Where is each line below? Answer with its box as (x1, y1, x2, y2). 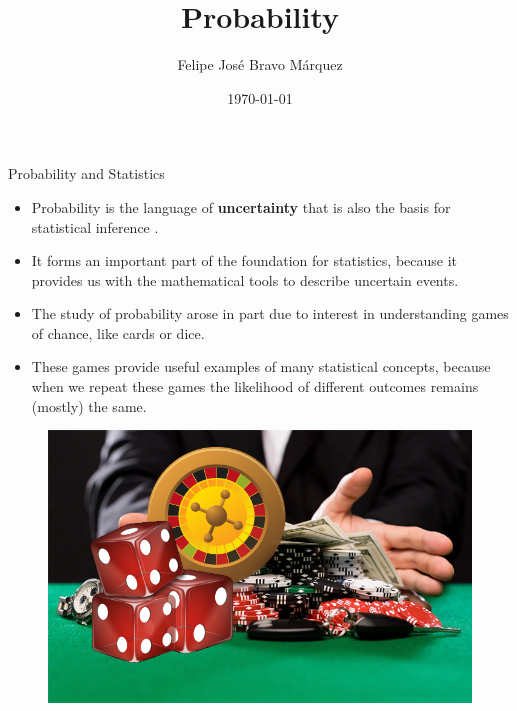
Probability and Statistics (8, 163, 165, 184)
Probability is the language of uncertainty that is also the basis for (31, 196, 451, 217)
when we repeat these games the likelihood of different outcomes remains (31, 376, 479, 397)
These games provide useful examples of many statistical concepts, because (31, 356, 491, 377)
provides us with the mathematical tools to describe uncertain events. (31, 269, 459, 290)
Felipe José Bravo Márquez (177, 54, 343, 75)
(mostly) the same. (31, 395, 147, 416)
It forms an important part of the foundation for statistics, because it (31, 250, 458, 271)
